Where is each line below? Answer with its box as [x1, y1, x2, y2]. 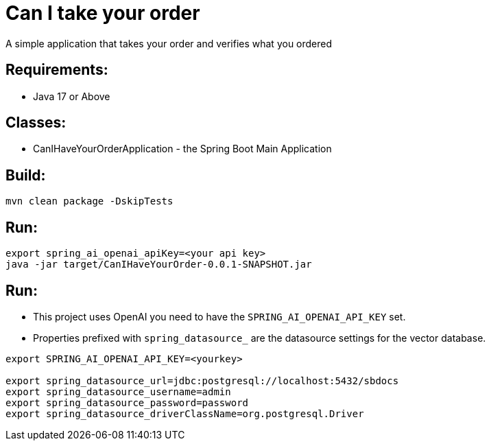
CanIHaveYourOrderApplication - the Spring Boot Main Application [33, 143, 332, 155]
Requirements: [5, 61, 108, 79]
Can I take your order [5, 1, 200, 25]
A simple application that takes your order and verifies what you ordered [5, 37, 333, 49]
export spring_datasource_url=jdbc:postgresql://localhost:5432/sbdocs [5, 375, 399, 386]
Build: [5, 166, 46, 184]
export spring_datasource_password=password [5, 397, 249, 408]
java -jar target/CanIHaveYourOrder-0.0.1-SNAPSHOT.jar [5, 259, 312, 270]
